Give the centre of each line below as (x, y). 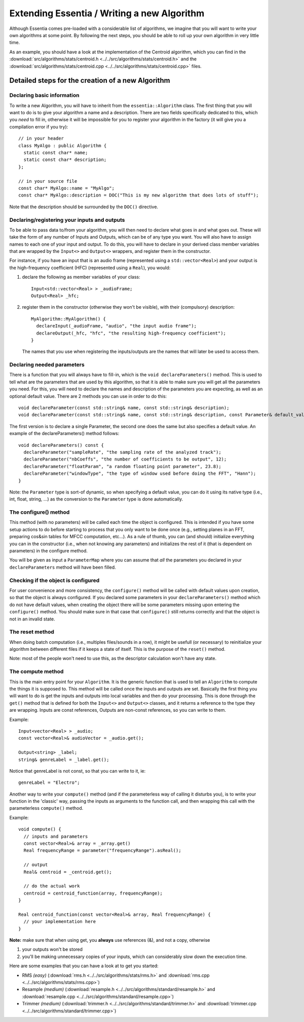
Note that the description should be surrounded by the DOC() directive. (84, 207)
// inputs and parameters (56, 836)
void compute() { (40, 829)
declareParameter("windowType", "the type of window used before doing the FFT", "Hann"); (140, 474)
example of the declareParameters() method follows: (64, 434)
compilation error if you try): (39, 126)
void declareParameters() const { (61, 445)
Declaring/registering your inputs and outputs (67, 220)
